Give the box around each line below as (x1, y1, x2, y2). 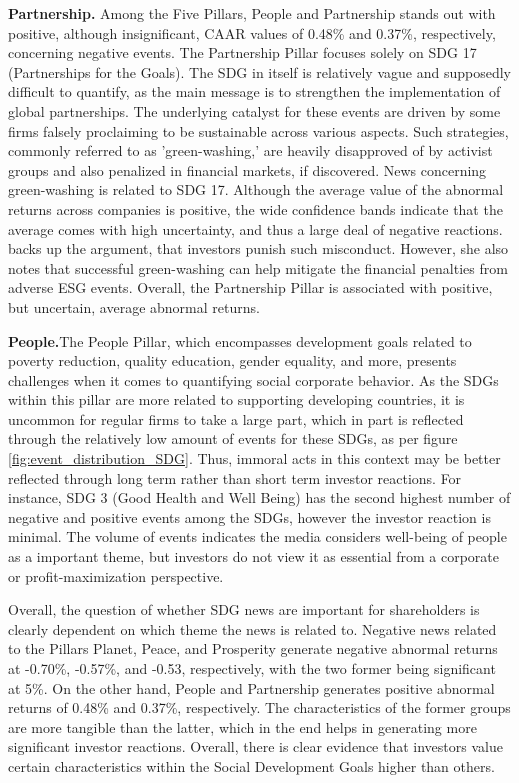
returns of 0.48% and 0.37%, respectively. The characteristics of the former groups (8, 697, 511, 718)
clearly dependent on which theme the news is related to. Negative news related (8, 618, 497, 639)
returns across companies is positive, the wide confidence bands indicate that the (8, 198, 503, 219)
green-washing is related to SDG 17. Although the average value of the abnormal (8, 179, 504, 200)
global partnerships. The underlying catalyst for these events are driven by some (8, 100, 501, 121)
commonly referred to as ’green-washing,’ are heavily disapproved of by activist (8, 140, 493, 161)
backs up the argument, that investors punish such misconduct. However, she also (8, 238, 509, 259)
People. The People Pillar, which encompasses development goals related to (8, 330, 472, 351)
